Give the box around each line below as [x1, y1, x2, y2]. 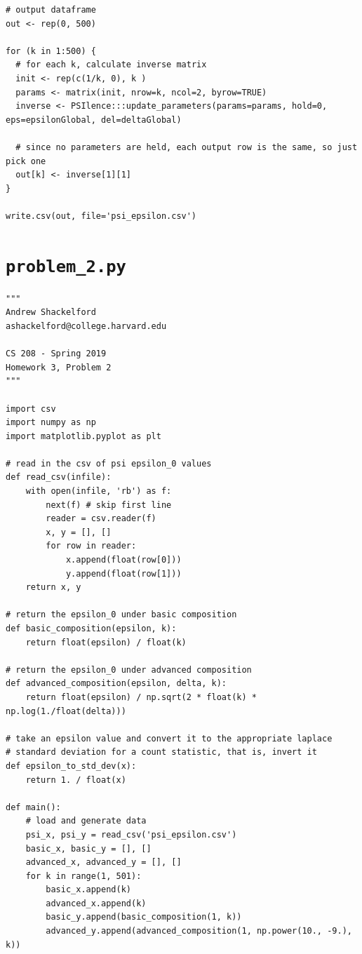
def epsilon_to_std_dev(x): [6, 760, 137, 771]
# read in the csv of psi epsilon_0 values [6, 458, 212, 469]
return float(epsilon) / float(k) [25, 637, 187, 647]
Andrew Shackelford [6, 307, 96, 318]
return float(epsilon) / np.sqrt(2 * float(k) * [25, 692, 257, 702]
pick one [6, 156, 46, 166]
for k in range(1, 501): [25, 871, 142, 881]
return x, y [25, 582, 81, 593]
